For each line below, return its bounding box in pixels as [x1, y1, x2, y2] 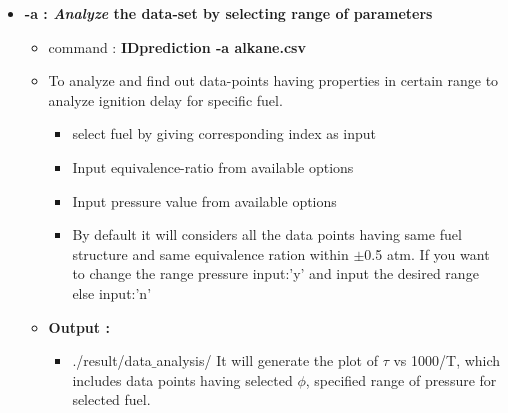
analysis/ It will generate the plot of [156, 350, 378, 371]
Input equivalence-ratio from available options [72, 156, 354, 177]
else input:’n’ [72, 282, 152, 303]
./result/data [72, 350, 152, 371]
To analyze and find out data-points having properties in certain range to [48, 70, 499, 91]
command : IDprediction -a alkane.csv [48, 36, 306, 57]
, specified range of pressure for [305, 369, 497, 390]
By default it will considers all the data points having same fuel [72, 224, 462, 245]
